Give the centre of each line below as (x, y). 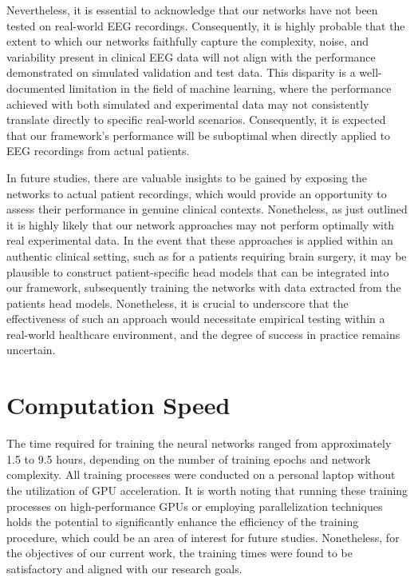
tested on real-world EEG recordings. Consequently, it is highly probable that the (206, 25)
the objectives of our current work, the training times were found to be (179, 553)
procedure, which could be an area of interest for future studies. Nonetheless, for (203, 537)
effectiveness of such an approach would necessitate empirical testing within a (196, 319)
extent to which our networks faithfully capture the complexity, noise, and (188, 41)
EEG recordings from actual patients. (98, 151)
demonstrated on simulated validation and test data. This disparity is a (181, 72)
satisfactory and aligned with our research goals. (124, 568)
